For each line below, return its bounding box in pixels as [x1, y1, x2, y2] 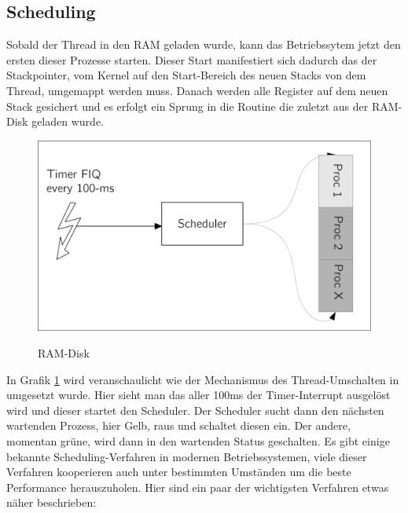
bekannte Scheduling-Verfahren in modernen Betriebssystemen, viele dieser [6, 448, 367, 464]
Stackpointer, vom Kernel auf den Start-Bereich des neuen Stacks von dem [6, 67, 366, 83]
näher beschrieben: [6, 494, 97, 511]
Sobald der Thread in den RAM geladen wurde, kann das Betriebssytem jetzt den [6, 36, 401, 53]
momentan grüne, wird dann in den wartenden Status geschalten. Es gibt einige [6, 432, 390, 449]
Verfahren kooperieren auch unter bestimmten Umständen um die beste [6, 464, 351, 480]
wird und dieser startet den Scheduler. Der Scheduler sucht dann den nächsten [6, 401, 384, 418]
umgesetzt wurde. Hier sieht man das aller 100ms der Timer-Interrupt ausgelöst [6, 387, 391, 403]
